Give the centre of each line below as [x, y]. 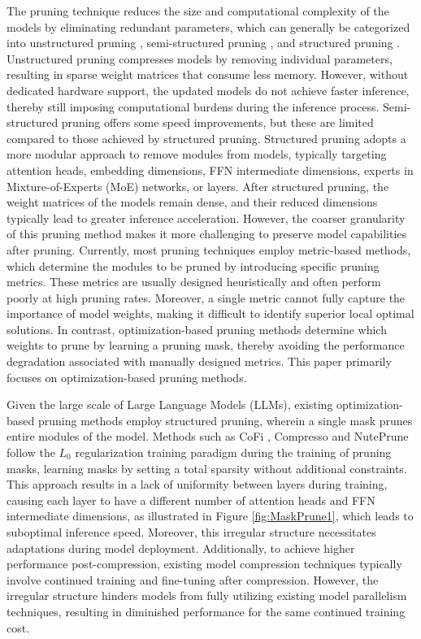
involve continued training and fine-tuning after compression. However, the [193, 579]
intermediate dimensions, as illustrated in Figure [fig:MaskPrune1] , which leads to [210, 516]
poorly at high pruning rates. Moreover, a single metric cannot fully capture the [206, 297]
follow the [31, 452]
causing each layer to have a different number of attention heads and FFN [191, 500]
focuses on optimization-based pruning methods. [127, 377]
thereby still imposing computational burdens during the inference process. [193, 106]
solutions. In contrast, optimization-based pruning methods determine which [197, 329]
